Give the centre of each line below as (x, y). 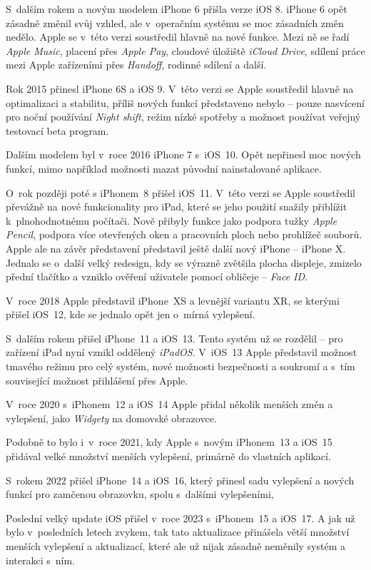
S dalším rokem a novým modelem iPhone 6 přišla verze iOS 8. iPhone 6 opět (177, 9)
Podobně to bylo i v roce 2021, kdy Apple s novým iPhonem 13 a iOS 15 (169, 442)
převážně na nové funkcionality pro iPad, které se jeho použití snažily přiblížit (177, 207)
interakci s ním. (40, 560)
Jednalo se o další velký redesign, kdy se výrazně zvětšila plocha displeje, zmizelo (184, 262)
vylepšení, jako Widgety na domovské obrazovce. (111, 418)
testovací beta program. (57, 130)
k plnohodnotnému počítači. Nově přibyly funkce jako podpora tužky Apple (172, 220)
